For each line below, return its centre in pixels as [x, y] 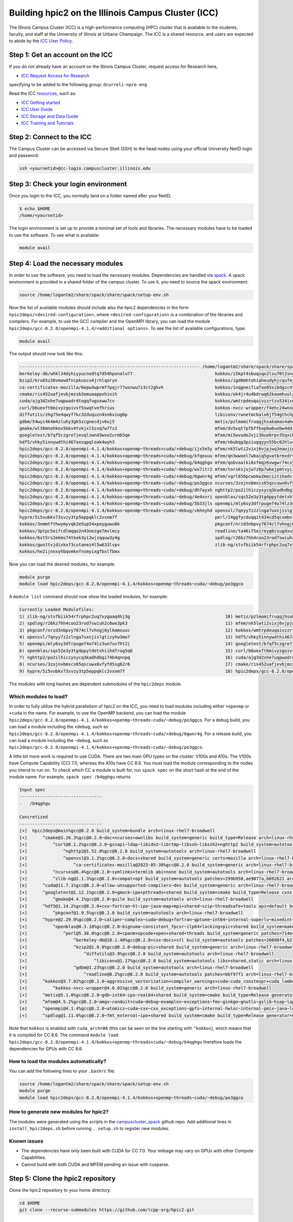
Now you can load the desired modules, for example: [62, 564]
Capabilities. [34, 1157]
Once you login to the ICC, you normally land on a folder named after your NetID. [90, 196]
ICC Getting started [41, 102]
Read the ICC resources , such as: [43, 93]
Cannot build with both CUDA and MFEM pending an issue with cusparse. [95, 1164]
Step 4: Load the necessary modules [66, 263]
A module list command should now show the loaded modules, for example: [88, 597]
